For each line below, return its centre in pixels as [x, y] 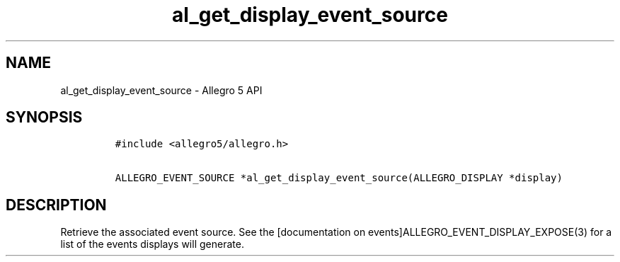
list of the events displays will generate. [152, 244]
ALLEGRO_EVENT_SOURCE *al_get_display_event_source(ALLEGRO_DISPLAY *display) [339, 178]
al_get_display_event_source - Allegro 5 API [161, 90]
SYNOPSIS [44, 118]
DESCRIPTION [56, 205]
